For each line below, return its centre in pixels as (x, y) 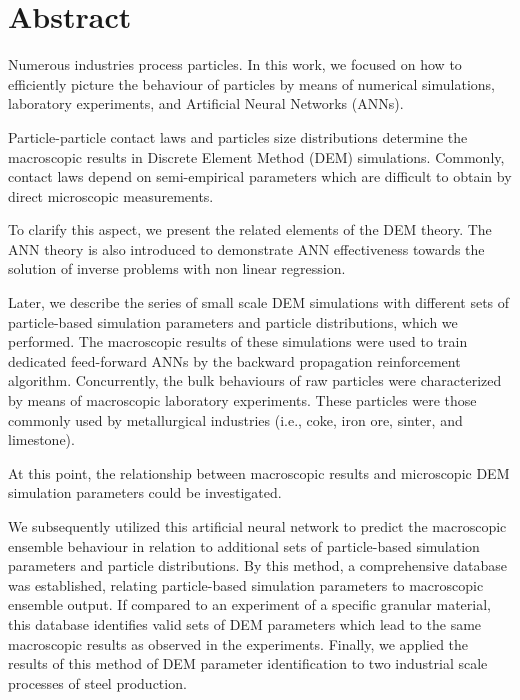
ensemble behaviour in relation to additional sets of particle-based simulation (244, 545)
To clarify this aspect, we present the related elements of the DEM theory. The (250, 229)
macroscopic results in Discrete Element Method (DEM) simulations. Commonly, (256, 156)
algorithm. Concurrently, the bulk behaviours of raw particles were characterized (255, 380)
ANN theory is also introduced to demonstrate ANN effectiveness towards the (246, 248)
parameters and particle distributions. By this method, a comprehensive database (258, 565)
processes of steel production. (97, 682)
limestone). (41, 439)
